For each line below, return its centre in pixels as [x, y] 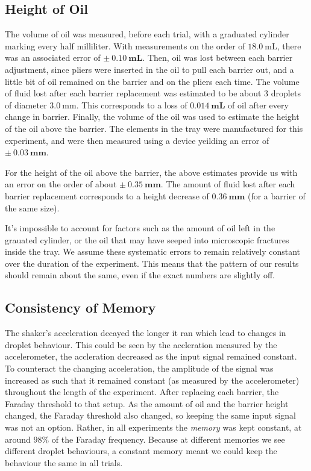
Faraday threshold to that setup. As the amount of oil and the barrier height [147, 403]
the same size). [32, 207]
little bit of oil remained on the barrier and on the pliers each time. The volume [152, 81]
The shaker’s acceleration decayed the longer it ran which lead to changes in [146, 333]
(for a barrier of [276, 195]
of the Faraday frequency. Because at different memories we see [168, 439]
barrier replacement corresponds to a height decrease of [107, 195]
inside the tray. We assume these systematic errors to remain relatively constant [153, 251]
